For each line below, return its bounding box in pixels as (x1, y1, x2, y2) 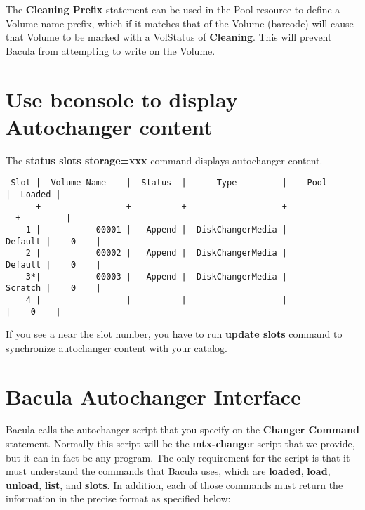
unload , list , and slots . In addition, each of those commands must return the (6, 477, 343, 492)
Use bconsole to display (6, 84, 238, 113)
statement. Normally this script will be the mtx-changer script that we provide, (6, 436, 355, 451)
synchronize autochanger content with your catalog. (6, 340, 227, 355)
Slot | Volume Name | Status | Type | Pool (11, 178, 328, 188)
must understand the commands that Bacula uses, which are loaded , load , (6, 464, 331, 478)
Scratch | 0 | (6, 283, 102, 294)
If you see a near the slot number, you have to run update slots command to (6, 327, 343, 341)
